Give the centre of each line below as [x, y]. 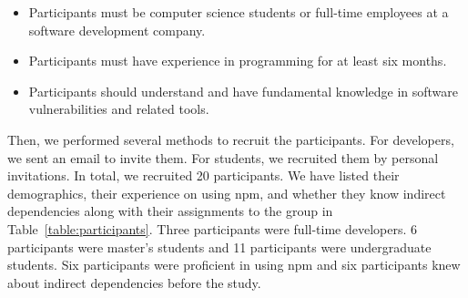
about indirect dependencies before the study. [134, 282]
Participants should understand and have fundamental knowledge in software [244, 91]
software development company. [117, 30]
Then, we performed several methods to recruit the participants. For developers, [231, 139]
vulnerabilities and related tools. [119, 109]
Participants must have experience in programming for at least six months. [238, 61]
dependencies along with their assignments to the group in [170, 211]
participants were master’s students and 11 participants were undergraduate [219, 247]
